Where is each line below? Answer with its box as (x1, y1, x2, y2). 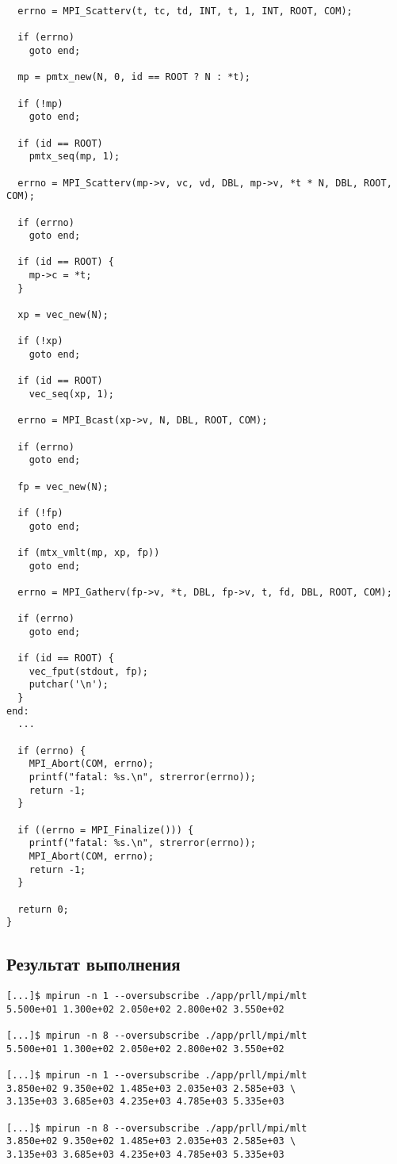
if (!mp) (17, 98, 63, 109)
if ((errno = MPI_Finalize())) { (17, 824, 194, 836)
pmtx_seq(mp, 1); (29, 151, 120, 163)
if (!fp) (17, 507, 63, 519)
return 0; (17, 903, 69, 915)
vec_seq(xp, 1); (29, 389, 115, 400)
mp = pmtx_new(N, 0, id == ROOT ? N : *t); (17, 71, 250, 83)
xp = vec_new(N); (17, 309, 109, 321)
